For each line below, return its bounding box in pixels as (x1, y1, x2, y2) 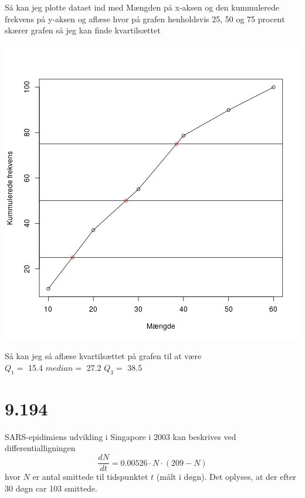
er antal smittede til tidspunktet (32, 470, 148, 483)
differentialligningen (5, 442, 76, 454)
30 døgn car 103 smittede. (5, 482, 97, 494)
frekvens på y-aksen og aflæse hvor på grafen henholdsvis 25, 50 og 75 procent (5, 12, 285, 25)
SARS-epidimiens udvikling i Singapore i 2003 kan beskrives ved (5, 430, 236, 442)
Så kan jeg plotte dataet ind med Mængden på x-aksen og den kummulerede (5, 1, 279, 13)
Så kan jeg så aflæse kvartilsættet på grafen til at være (5, 350, 202, 362)
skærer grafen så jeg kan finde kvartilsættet (5, 24, 161, 36)
